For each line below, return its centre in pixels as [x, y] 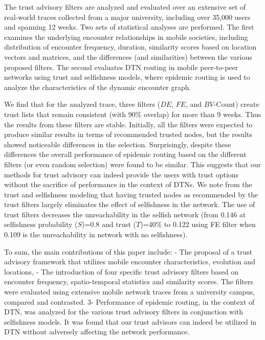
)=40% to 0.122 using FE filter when [198, 224]
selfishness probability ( [41, 224]
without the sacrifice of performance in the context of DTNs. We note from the [128, 184]
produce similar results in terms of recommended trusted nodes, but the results [128, 134]
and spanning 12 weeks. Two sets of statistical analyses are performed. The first [129, 27]
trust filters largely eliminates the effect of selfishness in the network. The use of [130, 204]
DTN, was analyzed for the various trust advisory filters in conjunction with [124, 312]
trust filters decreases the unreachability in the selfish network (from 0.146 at [125, 214]
